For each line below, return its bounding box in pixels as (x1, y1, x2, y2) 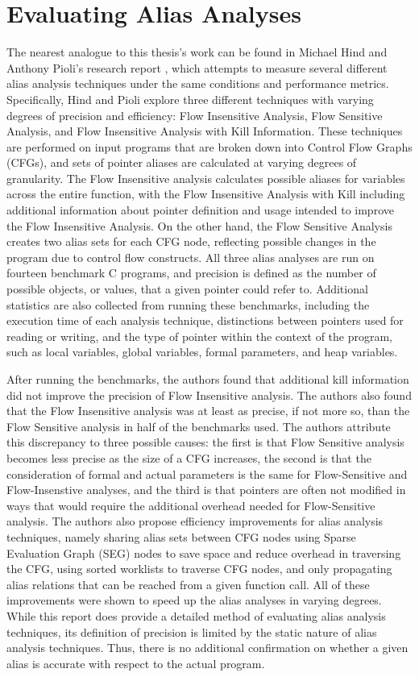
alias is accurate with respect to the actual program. (6, 654, 265, 671)
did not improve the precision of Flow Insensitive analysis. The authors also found (6, 386, 412, 403)
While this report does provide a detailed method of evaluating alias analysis (6, 607, 386, 624)
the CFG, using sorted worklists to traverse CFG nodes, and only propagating (6, 560, 392, 577)
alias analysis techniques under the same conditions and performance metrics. (6, 75, 389, 92)
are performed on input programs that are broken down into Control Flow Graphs (6, 138, 413, 155)
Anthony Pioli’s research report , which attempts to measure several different (6, 59, 388, 76)
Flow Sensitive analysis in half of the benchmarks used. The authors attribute (6, 417, 391, 434)
